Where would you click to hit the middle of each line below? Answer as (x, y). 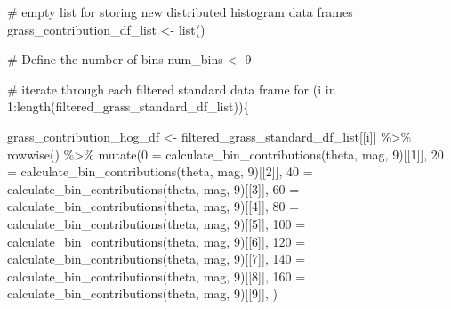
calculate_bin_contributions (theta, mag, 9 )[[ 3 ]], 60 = (153, 188)
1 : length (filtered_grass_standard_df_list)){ (129, 106)
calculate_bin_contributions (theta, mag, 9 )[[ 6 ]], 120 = (157, 241)
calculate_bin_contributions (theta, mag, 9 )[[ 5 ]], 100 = (157, 223)
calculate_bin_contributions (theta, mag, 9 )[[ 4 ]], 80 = (153, 206)
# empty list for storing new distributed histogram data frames (180, 12)
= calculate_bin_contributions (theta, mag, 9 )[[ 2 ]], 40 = (160, 171)
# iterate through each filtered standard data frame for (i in (172, 89)
